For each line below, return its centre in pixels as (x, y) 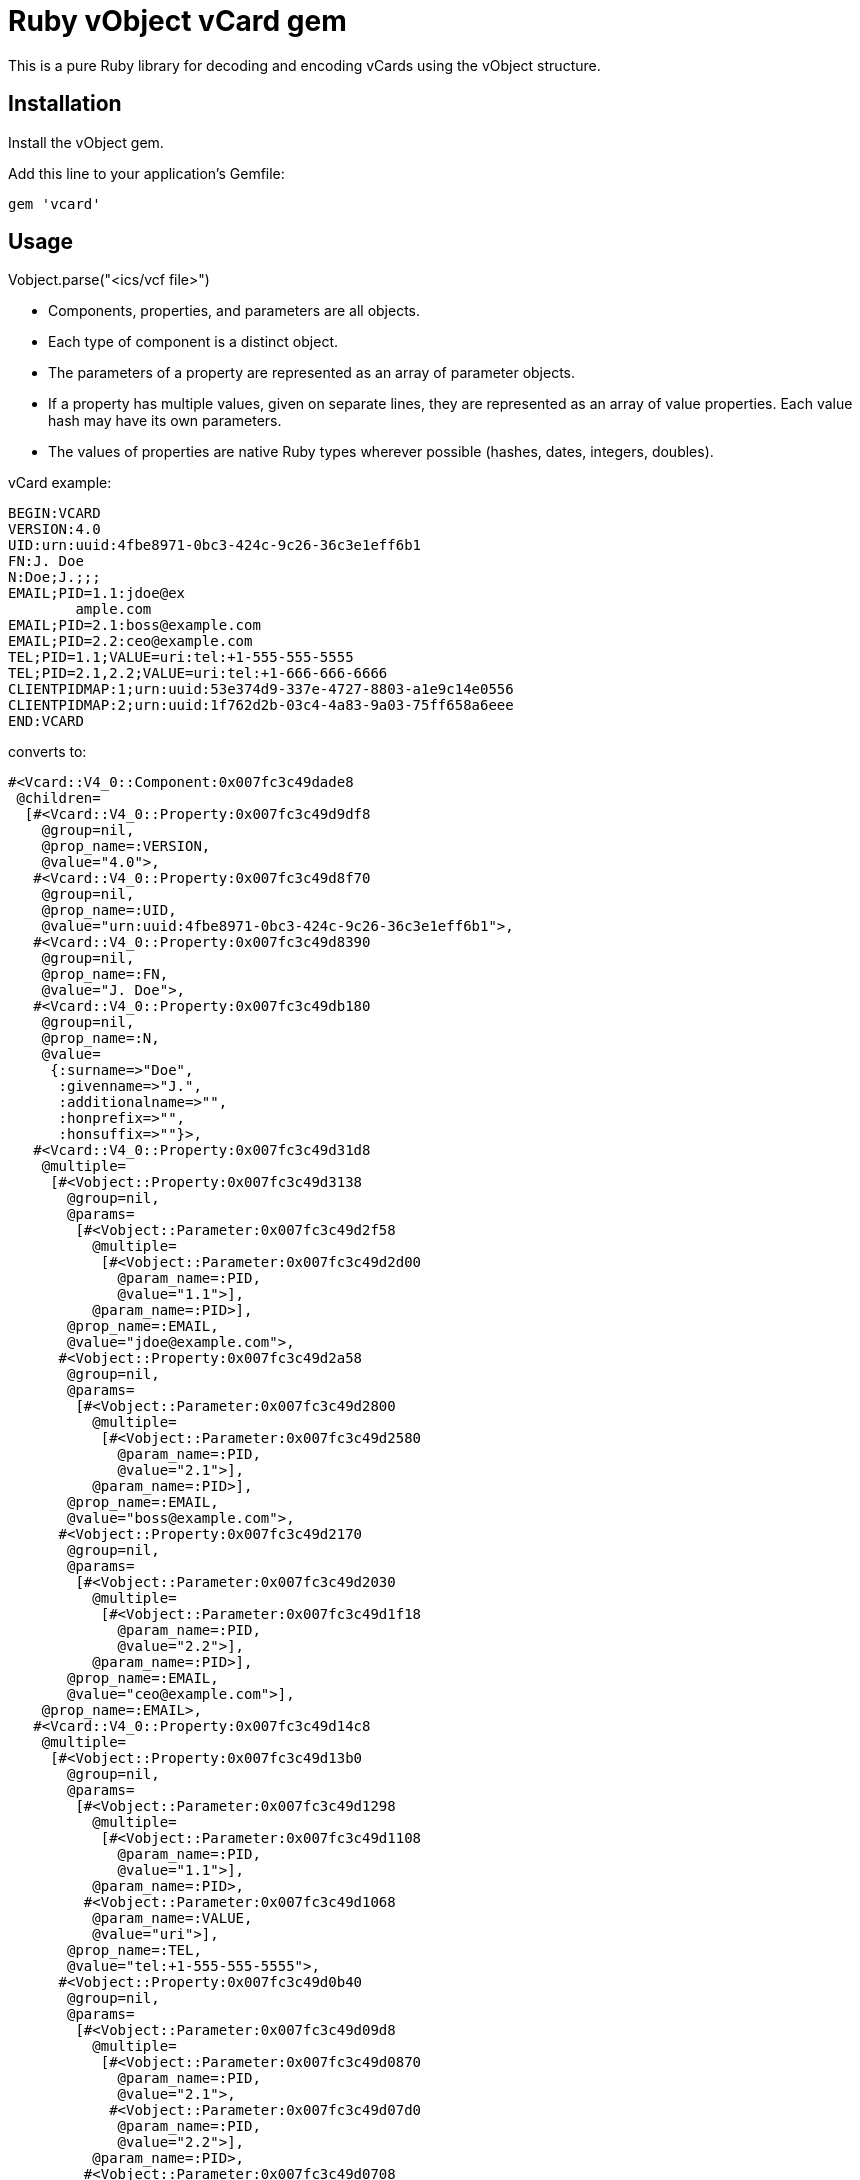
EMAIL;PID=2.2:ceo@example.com (130, 641)
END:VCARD (46, 721)
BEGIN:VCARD (54, 513)
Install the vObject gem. (86, 142)
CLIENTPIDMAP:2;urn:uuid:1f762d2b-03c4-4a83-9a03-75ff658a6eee (261, 705)
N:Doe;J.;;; (54, 577)
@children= (58, 798)
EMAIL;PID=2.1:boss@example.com (134, 625)
